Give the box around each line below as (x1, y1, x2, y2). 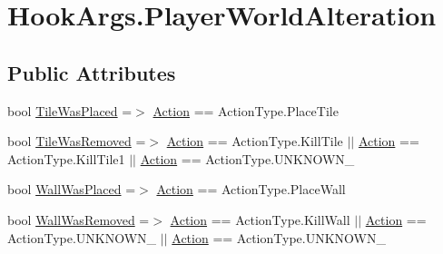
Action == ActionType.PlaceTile (153, 101, 339, 120)
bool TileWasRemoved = (7, 132, 146, 151)
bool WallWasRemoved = (7, 210, 150, 229)
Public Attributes (7, 58, 176, 86)
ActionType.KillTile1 (7, 149, 125, 168)
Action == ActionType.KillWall (170, 210, 350, 229)
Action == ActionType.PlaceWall (156, 180, 346, 199)
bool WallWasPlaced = (7, 180, 136, 199)
